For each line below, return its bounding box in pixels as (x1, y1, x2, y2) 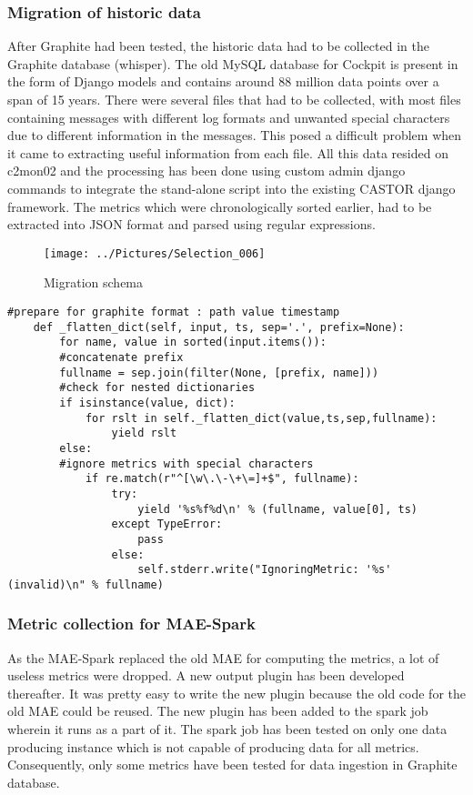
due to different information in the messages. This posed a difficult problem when (7, 126, 462, 145)
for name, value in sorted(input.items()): (59, 336, 327, 349)
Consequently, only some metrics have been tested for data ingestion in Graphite (7, 755, 458, 774)
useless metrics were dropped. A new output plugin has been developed (7, 666, 405, 685)
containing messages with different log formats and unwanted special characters (7, 107, 450, 126)
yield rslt (111, 427, 177, 440)
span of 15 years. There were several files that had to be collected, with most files (7, 90, 461, 108)
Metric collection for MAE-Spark (7, 612, 256, 635)
